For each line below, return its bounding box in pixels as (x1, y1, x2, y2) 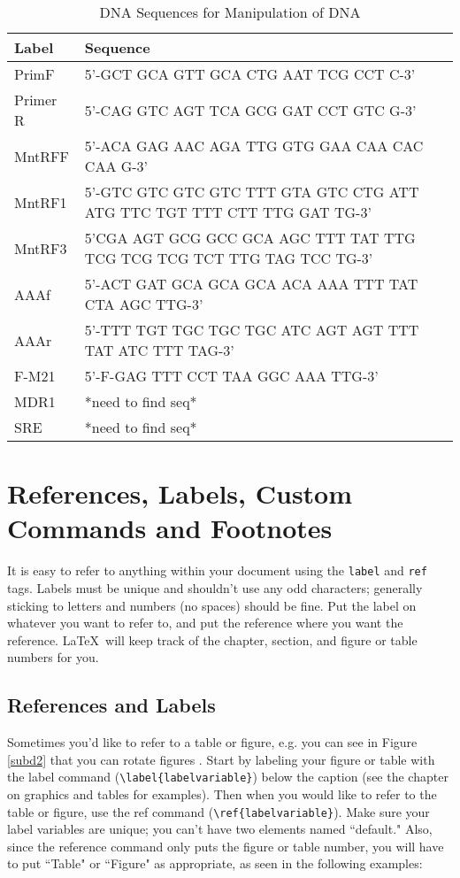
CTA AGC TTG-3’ (84, 294, 203, 314)
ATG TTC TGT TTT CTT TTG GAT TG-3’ (84, 202, 372, 222)
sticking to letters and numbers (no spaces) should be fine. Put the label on (7, 596, 417, 614)
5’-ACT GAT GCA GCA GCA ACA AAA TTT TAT (84, 273, 418, 294)
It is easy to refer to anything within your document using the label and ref (7, 561, 427, 580)
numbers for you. (7, 648, 99, 666)
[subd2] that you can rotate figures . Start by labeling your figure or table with (7, 750, 435, 768)
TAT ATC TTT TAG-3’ (84, 340, 234, 360)
